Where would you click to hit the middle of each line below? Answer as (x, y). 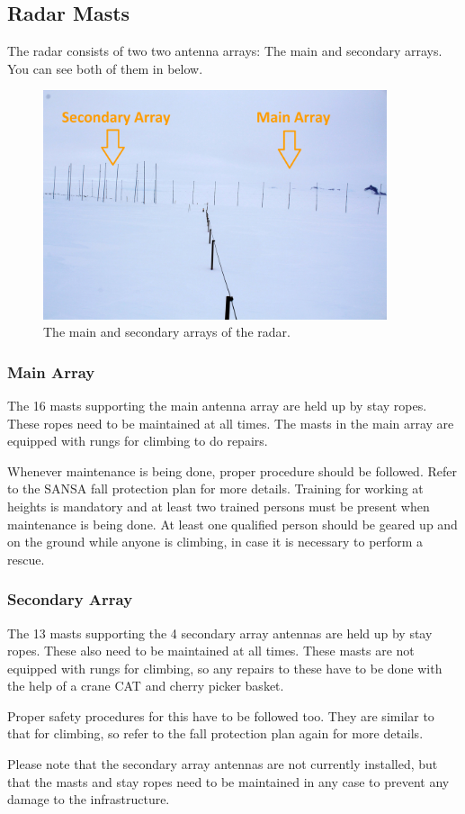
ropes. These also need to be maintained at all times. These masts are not (211, 651)
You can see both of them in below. (105, 68)
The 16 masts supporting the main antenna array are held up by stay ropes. (217, 405)
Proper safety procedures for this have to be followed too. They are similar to (221, 715)
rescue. (26, 559)
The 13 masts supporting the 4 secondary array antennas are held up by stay (220, 633)
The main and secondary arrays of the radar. (167, 332)
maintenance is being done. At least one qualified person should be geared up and (232, 524)
